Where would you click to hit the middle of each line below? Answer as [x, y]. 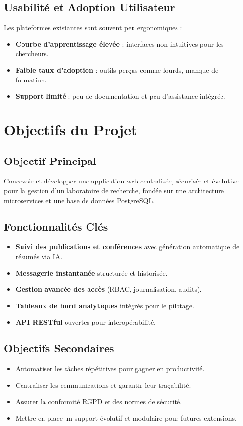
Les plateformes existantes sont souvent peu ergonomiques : [93, 28]
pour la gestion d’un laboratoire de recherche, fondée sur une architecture [114, 190]
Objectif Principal [50, 160]
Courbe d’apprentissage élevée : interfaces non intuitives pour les [120, 44]
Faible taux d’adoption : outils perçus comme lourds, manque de [117, 70]
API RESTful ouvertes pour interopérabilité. [86, 322]
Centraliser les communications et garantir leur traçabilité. [103, 385]
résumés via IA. [39, 256]
